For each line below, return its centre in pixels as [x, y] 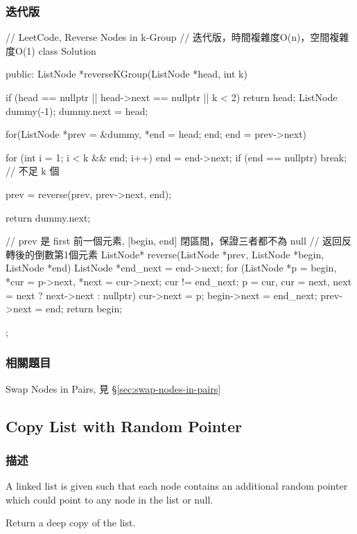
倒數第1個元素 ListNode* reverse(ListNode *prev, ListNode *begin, [179, 254]
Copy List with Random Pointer [124, 426]
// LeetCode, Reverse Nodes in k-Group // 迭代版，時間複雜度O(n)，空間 [168, 37]
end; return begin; [84, 309]
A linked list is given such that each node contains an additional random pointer [177, 486]
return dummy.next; [48, 217]
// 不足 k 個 [33, 171]
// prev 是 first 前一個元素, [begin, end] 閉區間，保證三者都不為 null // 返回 [174, 241]
